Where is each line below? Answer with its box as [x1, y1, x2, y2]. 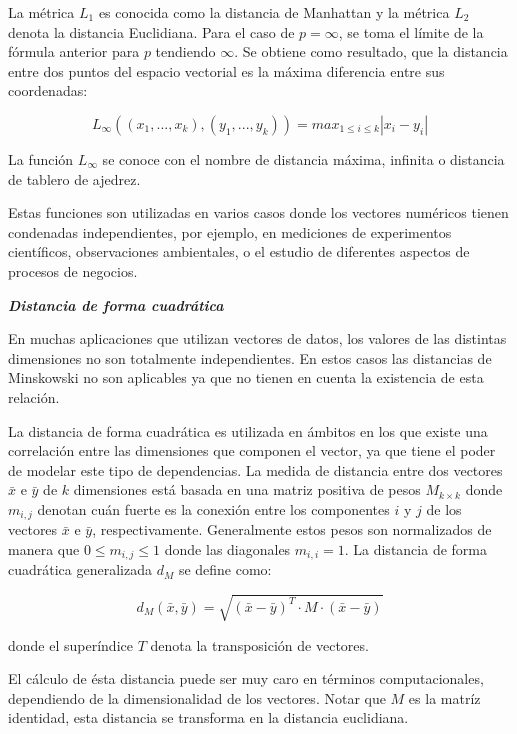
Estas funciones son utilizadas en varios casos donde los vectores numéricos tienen [8, 202, 509, 223]
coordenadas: [8, 80, 88, 101]
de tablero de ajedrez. [8, 168, 141, 189]
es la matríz [408, 687, 481, 708]
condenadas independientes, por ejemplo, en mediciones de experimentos [8, 221, 452, 242]
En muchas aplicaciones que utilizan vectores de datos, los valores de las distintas [8, 328, 507, 349]
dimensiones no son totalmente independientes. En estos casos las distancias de [8, 347, 492, 368]
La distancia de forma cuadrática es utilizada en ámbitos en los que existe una [8, 420, 488, 441]
